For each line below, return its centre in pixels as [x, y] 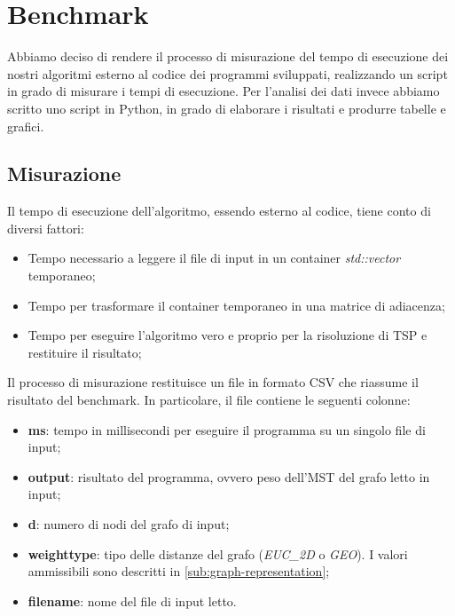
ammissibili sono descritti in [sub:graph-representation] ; [179, 571]
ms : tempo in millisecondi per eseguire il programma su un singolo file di [227, 429]
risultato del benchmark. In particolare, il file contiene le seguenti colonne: [209, 400]
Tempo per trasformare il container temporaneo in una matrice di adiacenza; [236, 305]
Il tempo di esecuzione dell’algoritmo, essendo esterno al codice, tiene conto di [219, 211]
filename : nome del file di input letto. [132, 600]
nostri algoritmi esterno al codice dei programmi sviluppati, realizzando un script [227, 73]
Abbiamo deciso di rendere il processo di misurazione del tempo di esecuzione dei [228, 56]
